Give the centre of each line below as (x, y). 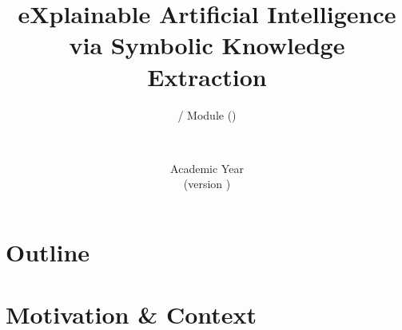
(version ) (207, 184)
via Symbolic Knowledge (207, 45)
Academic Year (207, 168)
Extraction (207, 76)
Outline (48, 251)
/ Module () (207, 114)
